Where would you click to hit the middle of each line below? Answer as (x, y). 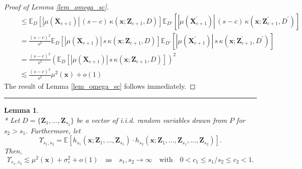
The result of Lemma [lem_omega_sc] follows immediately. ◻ (100, 86)
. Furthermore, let (53, 130)
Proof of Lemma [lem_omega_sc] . (56, 7)
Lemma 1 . (22, 110)
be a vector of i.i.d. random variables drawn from (152, 120)
